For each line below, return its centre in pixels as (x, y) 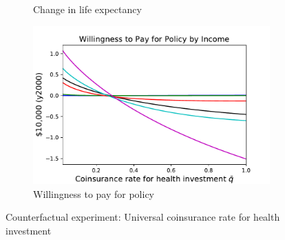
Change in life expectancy (87, 9)
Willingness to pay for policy (94, 193)
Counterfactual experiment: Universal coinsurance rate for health (143, 217)
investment (29, 230)
